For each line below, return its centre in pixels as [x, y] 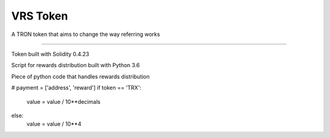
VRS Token [40, 16]
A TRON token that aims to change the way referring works [86, 34]
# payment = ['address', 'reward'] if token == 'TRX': [76, 88]
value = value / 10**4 [54, 124]
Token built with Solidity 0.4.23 [50, 54]
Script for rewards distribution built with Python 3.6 [75, 65]
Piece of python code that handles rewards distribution [80, 76]
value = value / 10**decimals [64, 101]
